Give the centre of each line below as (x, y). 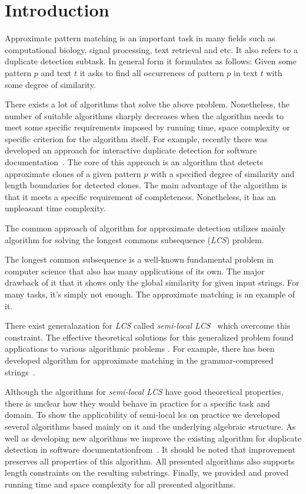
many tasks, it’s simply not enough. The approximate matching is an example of (150, 294)
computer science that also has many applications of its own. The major (135, 271)
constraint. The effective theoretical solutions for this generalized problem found (149, 337)
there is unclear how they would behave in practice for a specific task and (137, 403)
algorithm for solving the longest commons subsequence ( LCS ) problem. (134, 239)
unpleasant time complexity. (55, 208)
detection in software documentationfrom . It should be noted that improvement (150, 449)
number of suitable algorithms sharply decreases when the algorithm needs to (144, 115)
